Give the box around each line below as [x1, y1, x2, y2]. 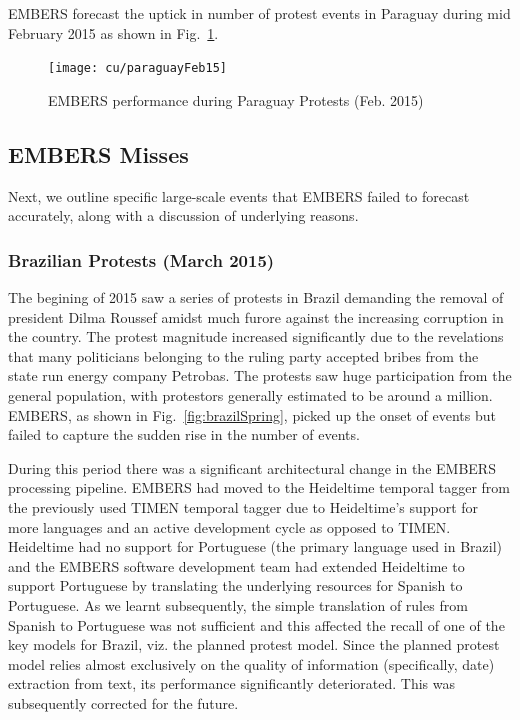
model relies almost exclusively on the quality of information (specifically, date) [8, 653, 495, 674]
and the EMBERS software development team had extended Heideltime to [8, 555, 465, 576]
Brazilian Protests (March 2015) [8, 247, 275, 272]
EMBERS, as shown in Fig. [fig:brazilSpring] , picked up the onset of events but [8, 404, 496, 425]
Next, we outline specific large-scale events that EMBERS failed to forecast [8, 185, 470, 206]
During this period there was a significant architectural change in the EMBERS [8, 457, 496, 478]
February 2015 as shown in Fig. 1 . [8, 22, 219, 43]
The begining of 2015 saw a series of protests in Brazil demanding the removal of [8, 287, 504, 308]
